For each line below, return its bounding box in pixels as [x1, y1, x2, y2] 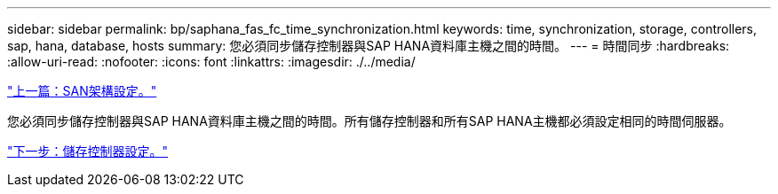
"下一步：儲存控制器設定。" [7, 144, 169, 159]
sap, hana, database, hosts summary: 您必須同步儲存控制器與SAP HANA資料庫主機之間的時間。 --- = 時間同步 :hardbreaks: [7, 38, 730, 53]
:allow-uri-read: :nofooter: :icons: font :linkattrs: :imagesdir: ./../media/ [7, 54, 416, 69]
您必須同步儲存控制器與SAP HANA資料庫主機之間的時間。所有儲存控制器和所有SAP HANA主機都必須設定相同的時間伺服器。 [7, 113, 732, 128]
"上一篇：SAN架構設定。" [7, 83, 157, 98]
